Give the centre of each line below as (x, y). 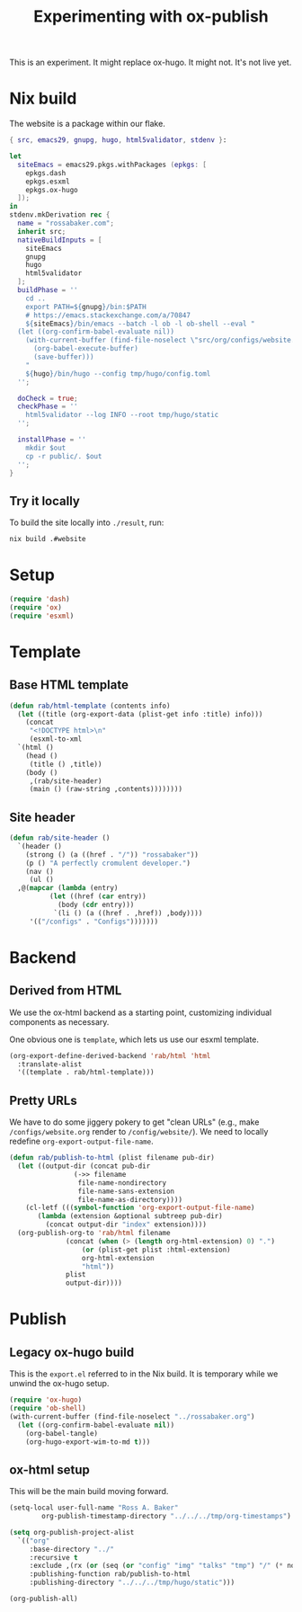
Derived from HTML (66, 991)
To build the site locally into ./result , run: (87, 522)
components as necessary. (59, 1021)
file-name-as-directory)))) (130, 1199)
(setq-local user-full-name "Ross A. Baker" (94, 1508)
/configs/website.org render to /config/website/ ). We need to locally (139, 1132)
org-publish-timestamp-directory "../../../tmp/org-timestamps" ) (167, 1517)
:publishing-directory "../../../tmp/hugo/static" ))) (132, 1583)
